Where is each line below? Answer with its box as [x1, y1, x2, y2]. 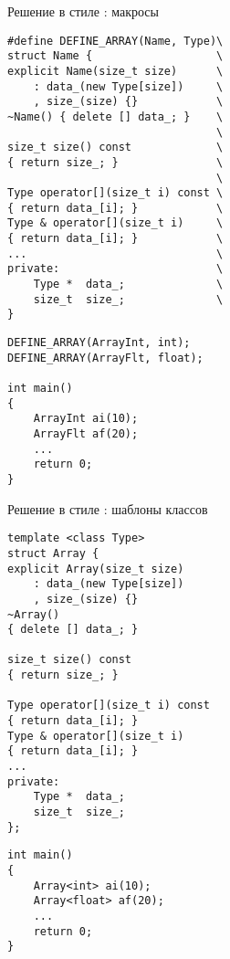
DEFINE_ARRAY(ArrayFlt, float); [7, 351, 204, 364]
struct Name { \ [7, 49, 224, 63]
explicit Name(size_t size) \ [7, 64, 224, 78]
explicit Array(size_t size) [7, 562, 184, 575]
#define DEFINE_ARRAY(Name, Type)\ [7, 34, 224, 47]
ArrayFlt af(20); [33, 427, 139, 440]
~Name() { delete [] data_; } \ [7, 110, 224, 123]
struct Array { [7, 546, 99, 560]
